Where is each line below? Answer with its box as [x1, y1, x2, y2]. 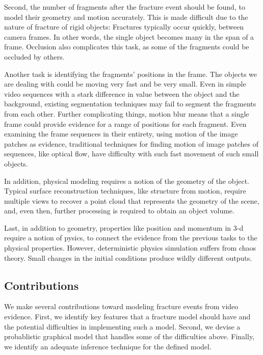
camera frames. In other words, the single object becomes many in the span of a [4, 31, 254, 42]
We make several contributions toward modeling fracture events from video [4, 301, 239, 312]
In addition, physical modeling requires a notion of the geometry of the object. [4, 175, 249, 186]
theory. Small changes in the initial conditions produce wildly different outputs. [4, 252, 252, 263]
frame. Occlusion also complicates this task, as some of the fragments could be [4, 41, 249, 52]
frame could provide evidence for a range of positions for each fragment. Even [4, 118, 247, 129]
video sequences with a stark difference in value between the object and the [4, 88, 240, 99]
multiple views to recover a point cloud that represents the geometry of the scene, [4, 195, 259, 206]
